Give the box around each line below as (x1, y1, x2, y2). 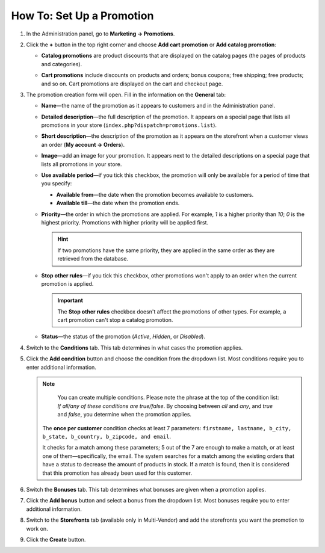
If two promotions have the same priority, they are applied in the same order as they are (57, 247, 275, 254)
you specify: (41, 180, 72, 187)
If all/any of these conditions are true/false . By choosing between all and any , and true (57, 402, 273, 409)
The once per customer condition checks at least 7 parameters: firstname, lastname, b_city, (42, 424, 292, 431)
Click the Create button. (26, 536, 86, 543)
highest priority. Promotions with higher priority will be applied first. (41, 218, 209, 226)
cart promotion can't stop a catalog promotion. (57, 317, 173, 324)
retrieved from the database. (57, 255, 129, 262)
